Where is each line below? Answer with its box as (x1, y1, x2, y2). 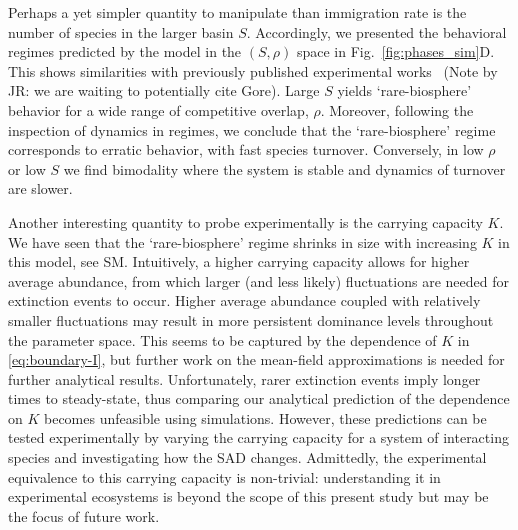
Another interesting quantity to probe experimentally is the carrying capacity (8, 211, 483, 232)
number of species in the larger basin (8, 21, 234, 42)
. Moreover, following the (320, 99, 474, 120)
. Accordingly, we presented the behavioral (246, 21, 507, 42)
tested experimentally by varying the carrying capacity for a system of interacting (8, 427, 509, 448)
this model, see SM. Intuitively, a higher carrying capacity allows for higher (8, 251, 470, 272)
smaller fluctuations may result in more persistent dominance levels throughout (8, 309, 494, 330)
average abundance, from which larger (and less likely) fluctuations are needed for (8, 270, 509, 291)
